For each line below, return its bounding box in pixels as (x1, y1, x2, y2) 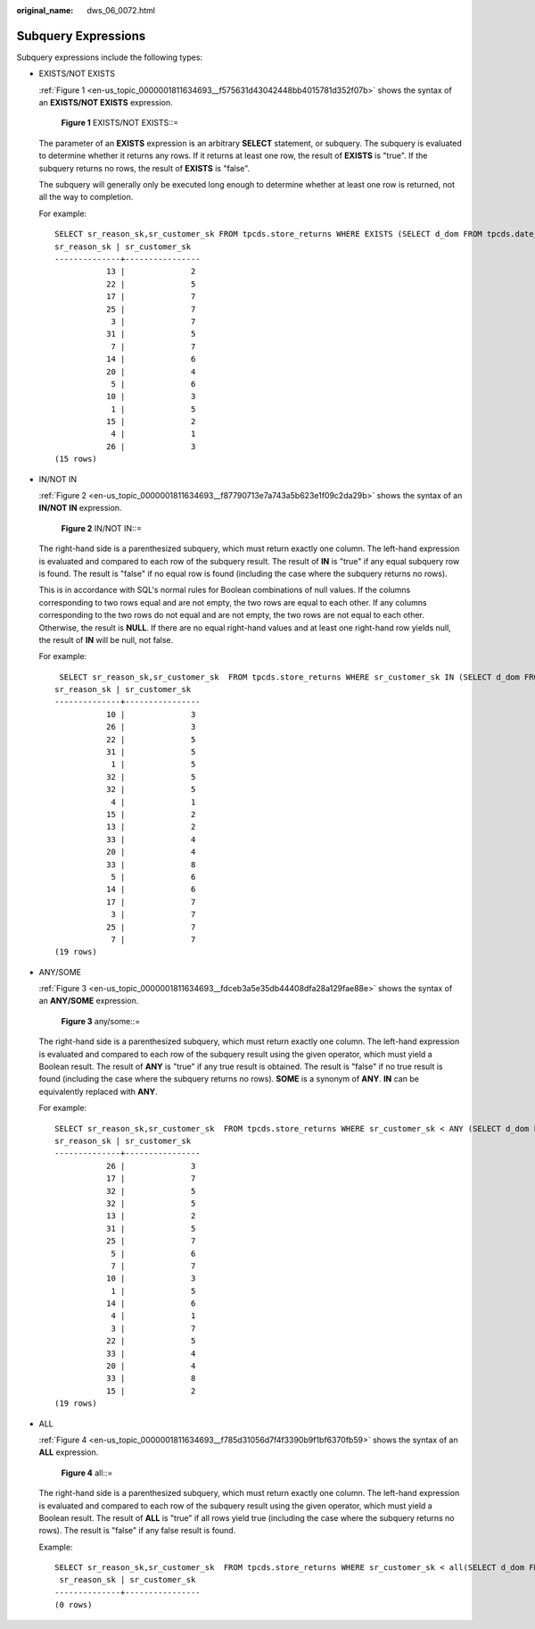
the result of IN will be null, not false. (38, 634, 174, 645)
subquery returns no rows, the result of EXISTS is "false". (38, 163, 251, 173)
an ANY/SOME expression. (38, 996, 139, 1007)
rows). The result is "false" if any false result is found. (38, 1525, 236, 1536)
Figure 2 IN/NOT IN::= (61, 522, 143, 533)
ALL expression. (38, 1447, 99, 1458)
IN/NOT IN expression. (38, 503, 122, 514)
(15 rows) (54, 454, 97, 464)
